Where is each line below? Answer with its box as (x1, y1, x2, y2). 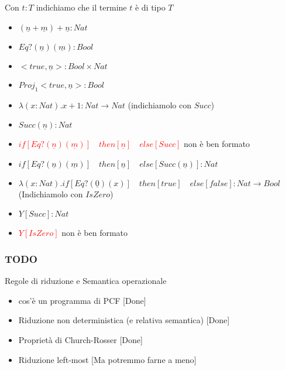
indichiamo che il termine (36, 1, 127, 13)
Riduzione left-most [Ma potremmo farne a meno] (18, 353, 197, 365)
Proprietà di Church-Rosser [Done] (18, 333, 143, 345)
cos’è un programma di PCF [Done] (18, 294, 146, 306)
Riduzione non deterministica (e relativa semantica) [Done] (18, 314, 230, 326)
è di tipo (135, 1, 166, 13)
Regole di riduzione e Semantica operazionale (5, 275, 167, 287)
